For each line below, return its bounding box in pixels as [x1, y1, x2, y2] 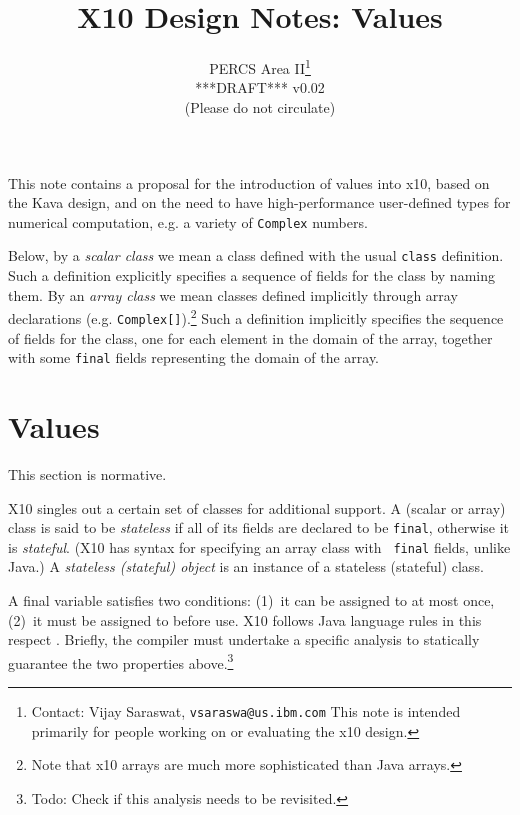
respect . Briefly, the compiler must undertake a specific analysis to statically [8, 629, 480, 650]
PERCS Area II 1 [209, 55, 311, 78]
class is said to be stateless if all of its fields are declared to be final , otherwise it [8, 517, 510, 538]
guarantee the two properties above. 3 [8, 649, 234, 673]
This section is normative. [8, 463, 167, 484]
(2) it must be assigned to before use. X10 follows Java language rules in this [8, 609, 482, 630]
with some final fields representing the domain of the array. [8, 347, 380, 368]
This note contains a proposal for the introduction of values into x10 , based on [8, 172, 490, 193]
